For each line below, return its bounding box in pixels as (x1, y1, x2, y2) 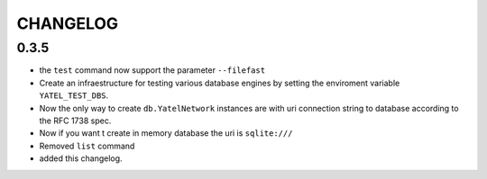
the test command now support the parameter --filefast (39, 65, 266, 76)
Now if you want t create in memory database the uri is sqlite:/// (39, 128, 293, 139)
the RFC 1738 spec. (39, 115, 112, 126)
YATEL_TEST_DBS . (39, 90, 109, 101)
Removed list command (39, 140, 135, 151)
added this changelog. (39, 153, 123, 164)
